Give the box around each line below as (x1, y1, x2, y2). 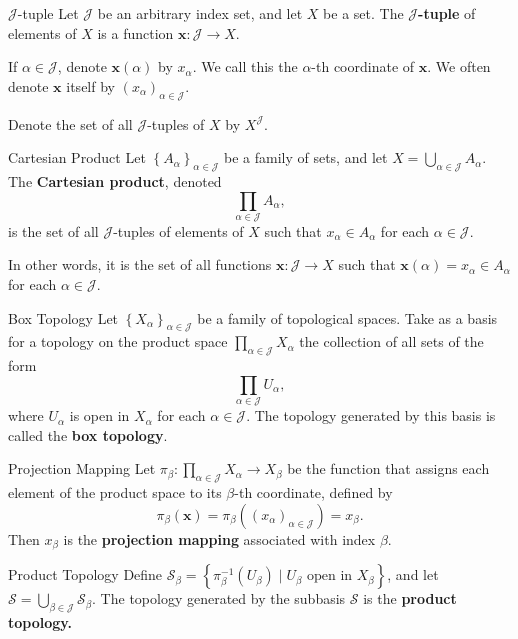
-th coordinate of (311, 56, 415, 77)
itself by (66, 75, 115, 96)
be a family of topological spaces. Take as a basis (197, 307, 498, 328)
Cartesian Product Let (8, 147, 146, 168)
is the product (363, 588, 457, 609)
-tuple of (418, 3, 476, 23)
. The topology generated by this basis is (246, 405, 496, 426)
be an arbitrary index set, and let (97, 3, 303, 23)
